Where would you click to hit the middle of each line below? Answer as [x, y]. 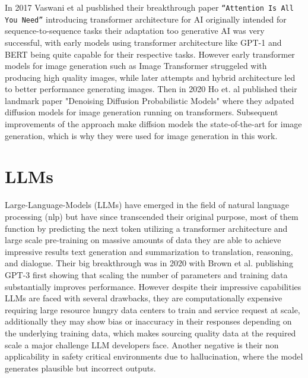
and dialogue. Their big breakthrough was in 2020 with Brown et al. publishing [149, 263]
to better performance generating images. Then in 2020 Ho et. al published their [151, 89]
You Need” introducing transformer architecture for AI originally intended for [146, 19]
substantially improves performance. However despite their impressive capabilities [153, 286]
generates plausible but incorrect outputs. [80, 368]
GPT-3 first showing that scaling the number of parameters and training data [146, 274]
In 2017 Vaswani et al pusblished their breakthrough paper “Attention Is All [149, 7]
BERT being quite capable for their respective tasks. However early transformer [150, 54]
